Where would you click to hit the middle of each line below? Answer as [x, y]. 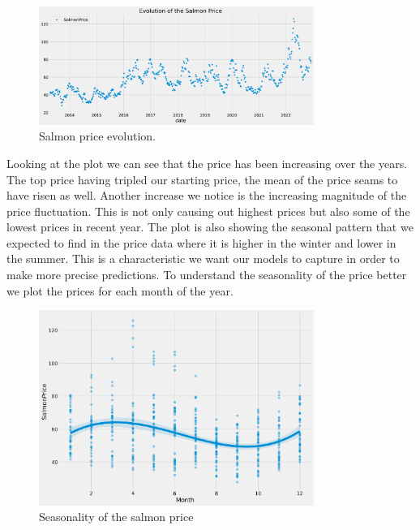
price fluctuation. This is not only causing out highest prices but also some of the [208, 211]
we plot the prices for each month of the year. [120, 290]
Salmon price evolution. [97, 136]
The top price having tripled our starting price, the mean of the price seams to [202, 179]
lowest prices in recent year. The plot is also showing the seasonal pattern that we [210, 227]
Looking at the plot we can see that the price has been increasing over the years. [207, 163]
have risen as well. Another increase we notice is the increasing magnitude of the [207, 195]
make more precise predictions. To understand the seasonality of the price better [207, 275]
